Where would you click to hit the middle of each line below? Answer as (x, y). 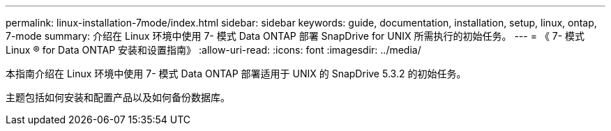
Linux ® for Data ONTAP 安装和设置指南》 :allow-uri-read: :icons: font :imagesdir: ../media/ (213, 50)
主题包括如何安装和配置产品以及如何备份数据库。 (118, 97)
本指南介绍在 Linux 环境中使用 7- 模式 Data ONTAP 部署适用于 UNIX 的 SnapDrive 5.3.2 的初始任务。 (236, 74)
